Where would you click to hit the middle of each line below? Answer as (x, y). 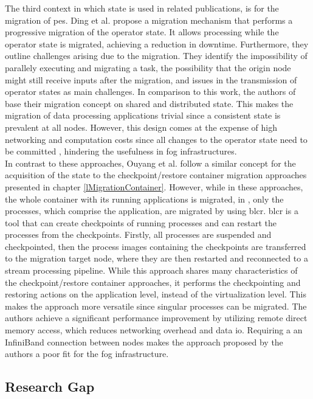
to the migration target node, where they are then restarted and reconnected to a (156, 258)
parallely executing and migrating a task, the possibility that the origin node (148, 67)
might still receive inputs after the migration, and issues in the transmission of (151, 79)
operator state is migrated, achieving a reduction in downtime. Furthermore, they (157, 43)
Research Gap (50, 387)
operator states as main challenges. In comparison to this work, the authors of (150, 92)
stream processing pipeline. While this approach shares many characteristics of (151, 270)
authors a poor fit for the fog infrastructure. (87, 354)
